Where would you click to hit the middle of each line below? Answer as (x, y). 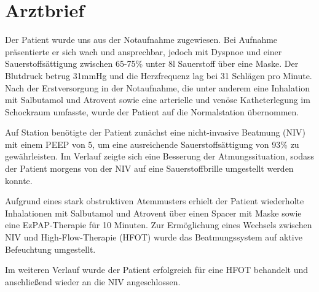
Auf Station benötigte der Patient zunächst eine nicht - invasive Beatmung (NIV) (156, 132)
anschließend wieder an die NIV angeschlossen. (93, 281)
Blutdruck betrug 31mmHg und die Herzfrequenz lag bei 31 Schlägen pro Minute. (159, 75)
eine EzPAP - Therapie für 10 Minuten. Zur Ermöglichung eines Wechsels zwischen (159, 225)
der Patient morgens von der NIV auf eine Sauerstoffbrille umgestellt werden (149, 168)
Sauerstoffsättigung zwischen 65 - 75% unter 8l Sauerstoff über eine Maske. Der (152, 63)
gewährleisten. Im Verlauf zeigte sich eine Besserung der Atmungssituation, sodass (160, 156)
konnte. (19, 180)
